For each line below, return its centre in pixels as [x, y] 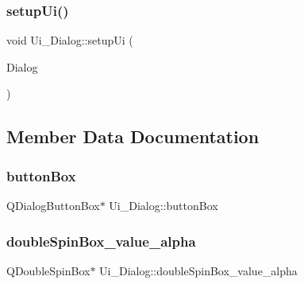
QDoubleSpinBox [48, 270]
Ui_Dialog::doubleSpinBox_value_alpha [198, 270]
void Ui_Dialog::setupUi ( [70, 40]
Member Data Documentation [133, 136]
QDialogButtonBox [53, 205]
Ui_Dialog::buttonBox [164, 205]
